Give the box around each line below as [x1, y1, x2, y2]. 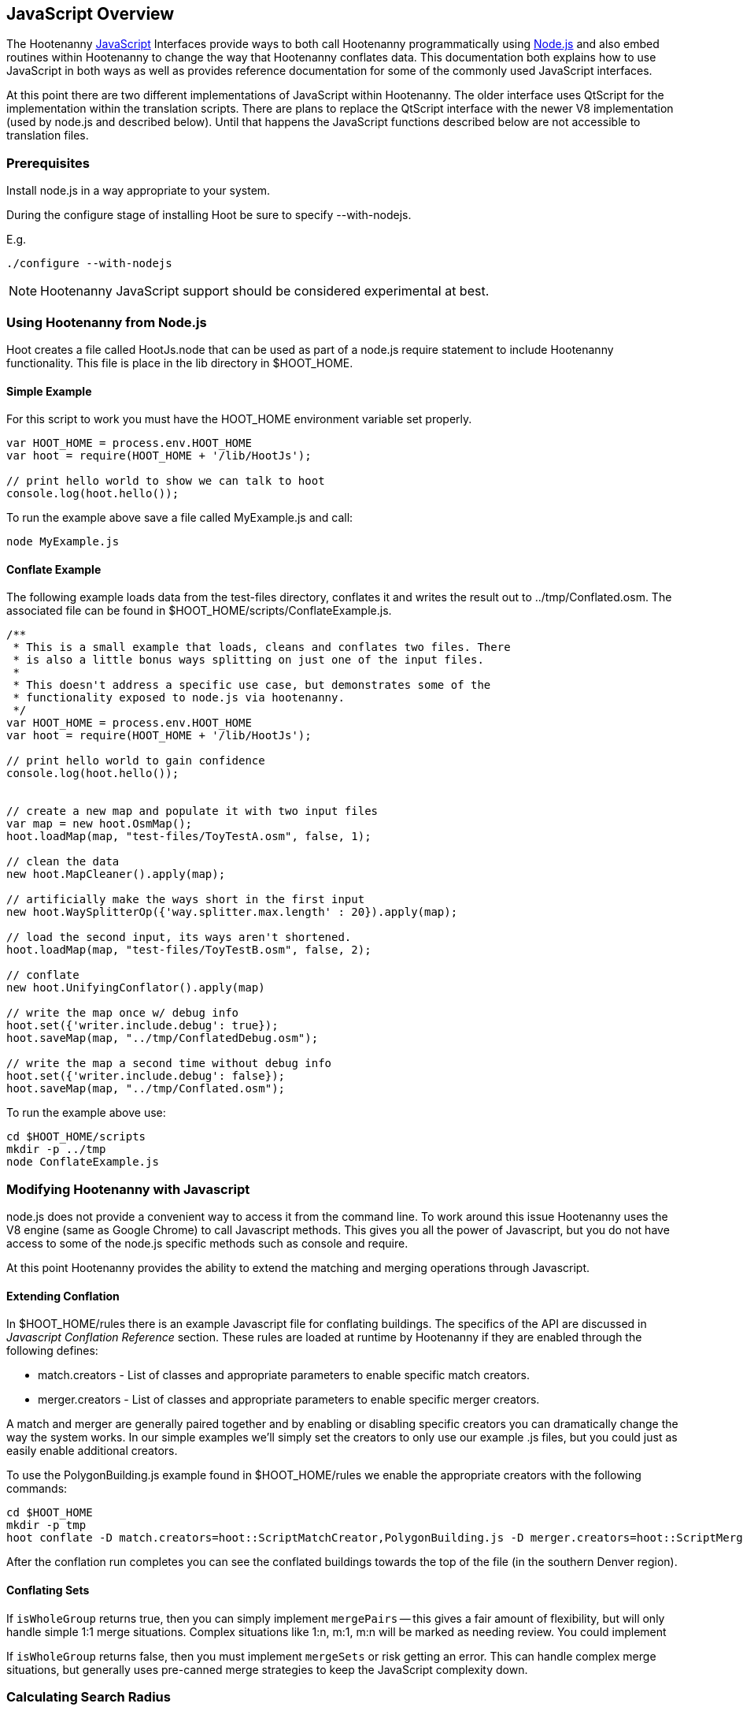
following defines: [6, 1344, 98, 1358]
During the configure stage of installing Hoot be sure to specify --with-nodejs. [6, 208, 412, 222]
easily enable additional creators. [6, 1444, 178, 1458]
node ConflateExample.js [6, 1155, 159, 1169]
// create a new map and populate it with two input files [6, 805, 379, 818]
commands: [6, 1482, 68, 1496]
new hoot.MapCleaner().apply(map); [6, 868, 226, 881]
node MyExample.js [6, 535, 120, 549]
